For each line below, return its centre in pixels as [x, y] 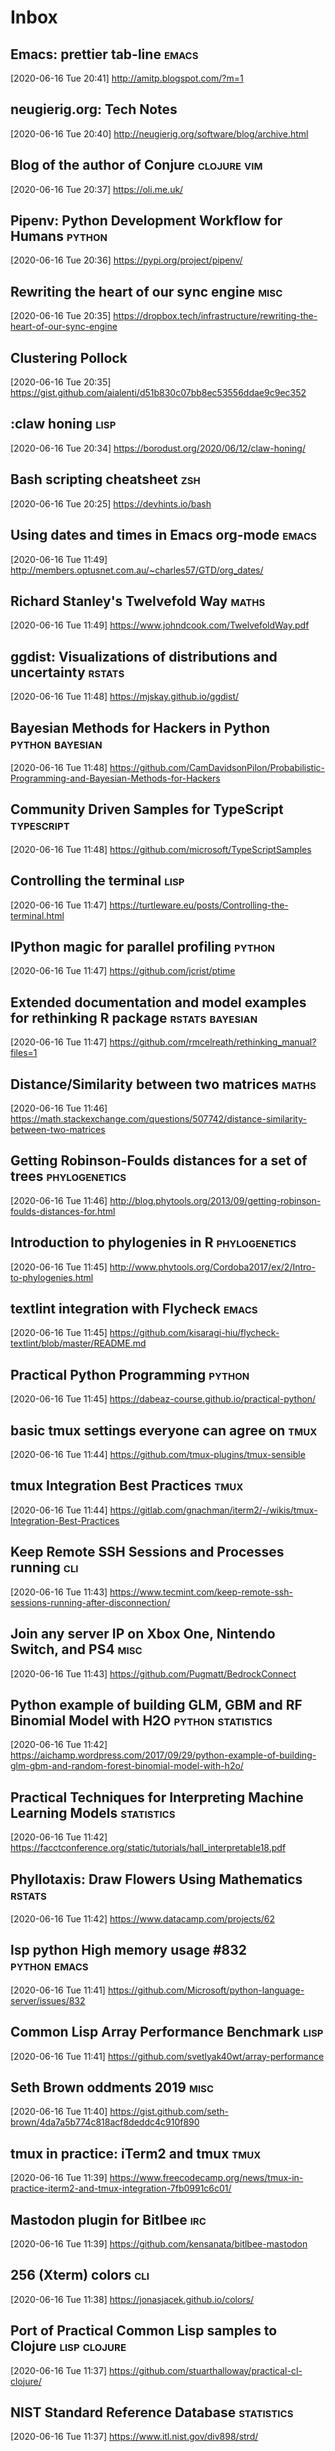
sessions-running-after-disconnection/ [90, 1602]
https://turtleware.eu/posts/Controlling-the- [199, 905]
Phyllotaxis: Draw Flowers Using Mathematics [156, 1879]
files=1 [24, 1053]
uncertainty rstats [67, 672]
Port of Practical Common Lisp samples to [144, 2331]
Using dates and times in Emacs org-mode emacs [163, 535]
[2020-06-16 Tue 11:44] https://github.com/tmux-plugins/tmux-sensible [158, 1455]
